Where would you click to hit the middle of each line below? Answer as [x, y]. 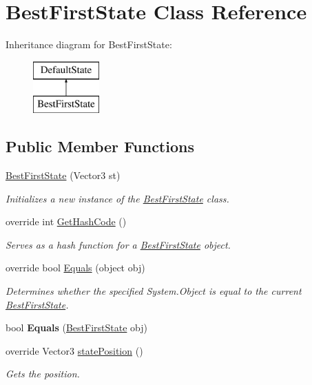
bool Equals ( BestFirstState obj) [76, 327]
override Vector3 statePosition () [74, 350]
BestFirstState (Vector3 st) [63, 175]
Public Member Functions [100, 146]
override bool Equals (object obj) [75, 268]
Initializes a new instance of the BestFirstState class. [117, 198]
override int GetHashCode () [66, 221]
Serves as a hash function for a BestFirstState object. [118, 244]
